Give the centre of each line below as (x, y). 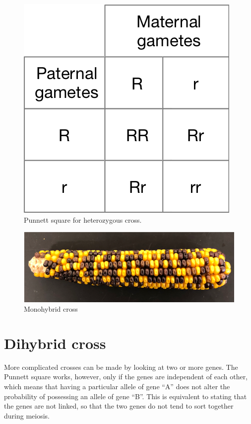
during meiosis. (27, 415)
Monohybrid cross (51, 309)
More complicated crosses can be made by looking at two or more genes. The (121, 367)
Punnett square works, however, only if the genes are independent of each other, (126, 377)
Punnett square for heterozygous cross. (83, 219)
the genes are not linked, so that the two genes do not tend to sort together (119, 406)
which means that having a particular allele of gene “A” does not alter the (117, 386)
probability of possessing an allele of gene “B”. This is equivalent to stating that (125, 396)
